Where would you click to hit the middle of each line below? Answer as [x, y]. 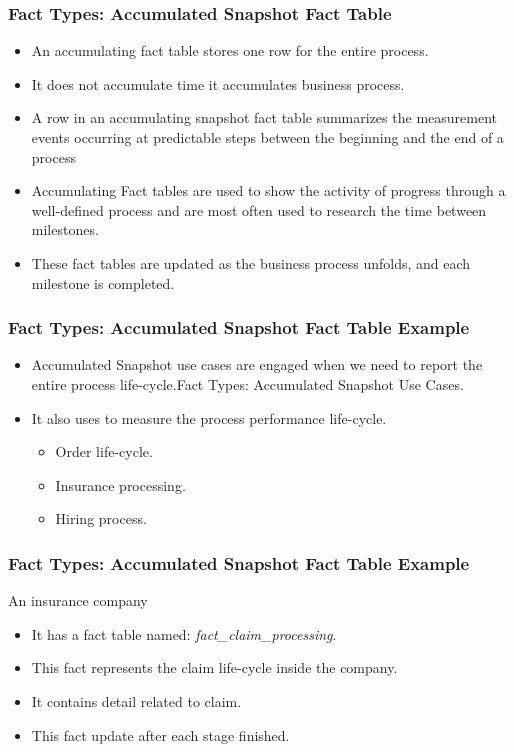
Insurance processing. [120, 484]
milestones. [65, 229]
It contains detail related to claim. [136, 700]
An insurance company [78, 600]
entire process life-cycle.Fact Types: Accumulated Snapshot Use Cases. [247, 383]
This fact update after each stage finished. [160, 734]
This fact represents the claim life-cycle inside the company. [214, 667]
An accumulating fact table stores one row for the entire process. [230, 50]
